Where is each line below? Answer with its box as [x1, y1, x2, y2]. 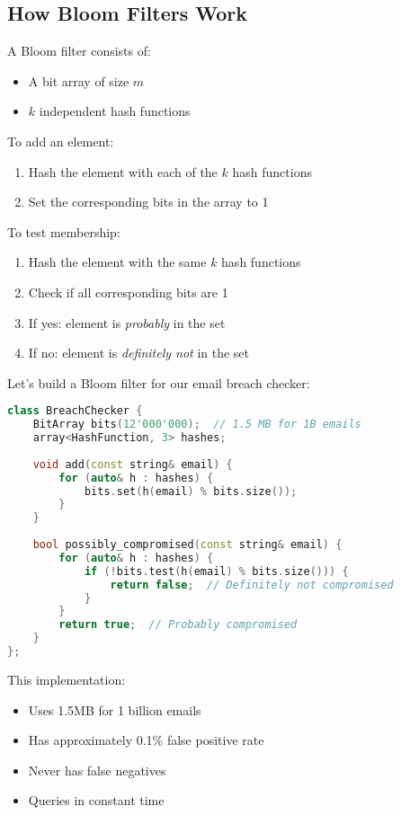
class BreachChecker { [7, 404, 143, 418]
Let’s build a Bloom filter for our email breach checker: [7, 373, 310, 392]
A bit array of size [28, 71, 129, 90]
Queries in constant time [28, 791, 165, 810]
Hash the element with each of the [28, 162, 218, 181]
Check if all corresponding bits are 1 [28, 282, 228, 301]
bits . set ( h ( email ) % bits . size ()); [84, 484, 298, 498]
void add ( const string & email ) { [32, 457, 233, 471]
